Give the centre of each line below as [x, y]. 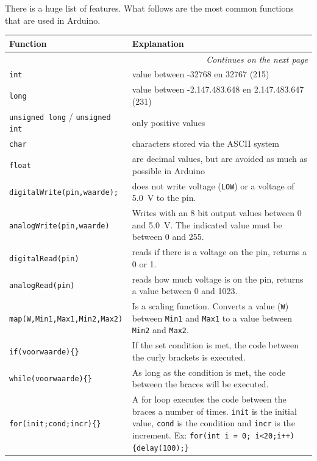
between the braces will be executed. [200, 384]
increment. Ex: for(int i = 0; [191, 435]
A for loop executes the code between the [209, 399]
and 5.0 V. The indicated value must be [207, 224]
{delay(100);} [160, 448]
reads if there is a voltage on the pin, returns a [219, 252]
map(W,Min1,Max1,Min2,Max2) [66, 319]
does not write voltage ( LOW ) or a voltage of [213, 185]
